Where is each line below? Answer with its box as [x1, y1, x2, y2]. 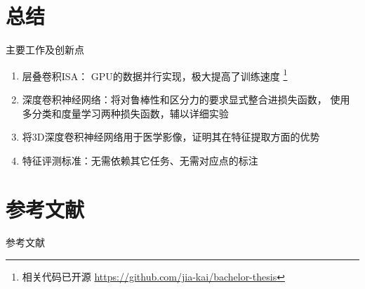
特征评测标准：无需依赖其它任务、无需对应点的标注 [22, 153, 258, 167]
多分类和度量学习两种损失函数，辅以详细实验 [22, 105, 229, 120]
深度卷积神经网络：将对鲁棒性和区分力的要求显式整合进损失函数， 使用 [22, 91, 350, 106]
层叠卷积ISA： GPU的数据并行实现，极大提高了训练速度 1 [22, 66, 288, 83]
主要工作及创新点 [6, 42, 84, 57]
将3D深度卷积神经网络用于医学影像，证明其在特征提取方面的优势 [22, 129, 320, 144]
